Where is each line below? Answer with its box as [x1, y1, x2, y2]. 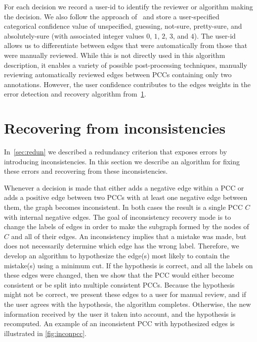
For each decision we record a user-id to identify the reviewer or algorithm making [4, 1, 253, 11]
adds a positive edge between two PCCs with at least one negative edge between [4, 192, 248, 202]
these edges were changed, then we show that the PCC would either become [4, 270, 234, 280]
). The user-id [194, 30, 236, 41]
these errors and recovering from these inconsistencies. [4, 166, 168, 176]
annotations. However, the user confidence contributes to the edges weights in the [4, 79, 251, 89]
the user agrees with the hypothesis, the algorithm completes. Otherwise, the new [4, 298, 251, 309]
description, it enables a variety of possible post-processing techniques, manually [4, 59, 247, 70]
